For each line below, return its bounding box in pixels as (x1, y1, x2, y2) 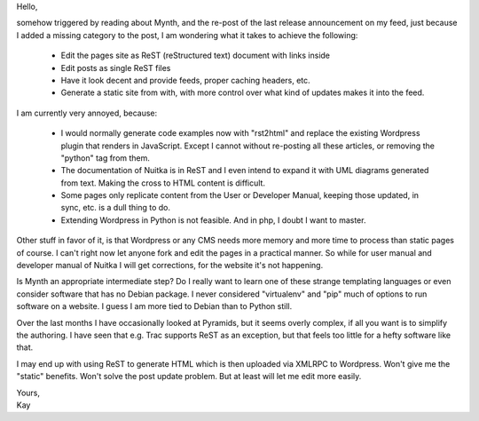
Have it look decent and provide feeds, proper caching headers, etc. (60, 75, 310, 85)
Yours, (16, 387, 40, 398)
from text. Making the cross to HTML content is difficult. (60, 178, 266, 188)
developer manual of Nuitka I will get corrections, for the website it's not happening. (16, 260, 324, 271)
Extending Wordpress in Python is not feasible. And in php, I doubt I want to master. (60, 214, 366, 226)
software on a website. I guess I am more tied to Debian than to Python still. (16, 301, 293, 312)
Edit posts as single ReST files (60, 62, 171, 73)
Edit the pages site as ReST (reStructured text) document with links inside (60, 50, 331, 61)
